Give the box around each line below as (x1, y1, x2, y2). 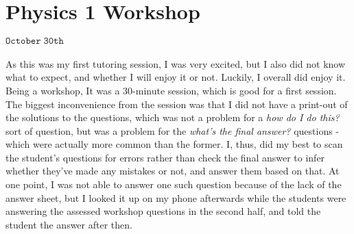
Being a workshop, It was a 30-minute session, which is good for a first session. (5, 83, 337, 97)
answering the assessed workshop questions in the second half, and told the (5, 204, 321, 218)
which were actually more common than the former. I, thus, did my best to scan (5, 137, 343, 151)
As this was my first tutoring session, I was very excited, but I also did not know (5, 56, 346, 70)
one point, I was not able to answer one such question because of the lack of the (5, 177, 342, 192)
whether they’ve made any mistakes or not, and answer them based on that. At (5, 164, 340, 178)
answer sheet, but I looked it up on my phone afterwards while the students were (5, 190, 346, 205)
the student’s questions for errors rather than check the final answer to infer (5, 150, 325, 164)
